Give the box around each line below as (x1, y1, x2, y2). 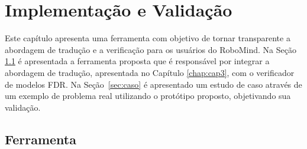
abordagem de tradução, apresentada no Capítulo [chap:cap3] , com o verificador (5, 66, 295, 78)
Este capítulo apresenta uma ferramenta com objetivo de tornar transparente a (5, 32, 290, 44)
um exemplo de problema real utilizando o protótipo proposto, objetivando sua (5, 90, 291, 102)
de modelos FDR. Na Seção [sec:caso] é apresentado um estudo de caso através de (5, 78, 302, 90)
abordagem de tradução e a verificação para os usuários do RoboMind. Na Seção (5, 43, 296, 55)
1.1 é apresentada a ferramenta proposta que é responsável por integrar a (5, 55, 270, 67)
